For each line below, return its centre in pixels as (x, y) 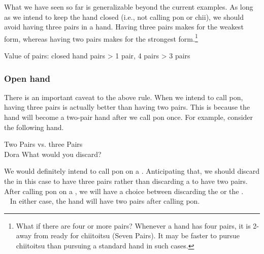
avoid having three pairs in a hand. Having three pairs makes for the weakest (124, 27)
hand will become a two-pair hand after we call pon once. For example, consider (129, 117)
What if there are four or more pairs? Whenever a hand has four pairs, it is (133, 225)
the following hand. (34, 127)
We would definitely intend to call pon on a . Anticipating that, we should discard (132, 171)
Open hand (27, 78)
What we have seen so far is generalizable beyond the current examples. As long (129, 7)
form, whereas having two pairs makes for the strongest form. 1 (101, 38)
